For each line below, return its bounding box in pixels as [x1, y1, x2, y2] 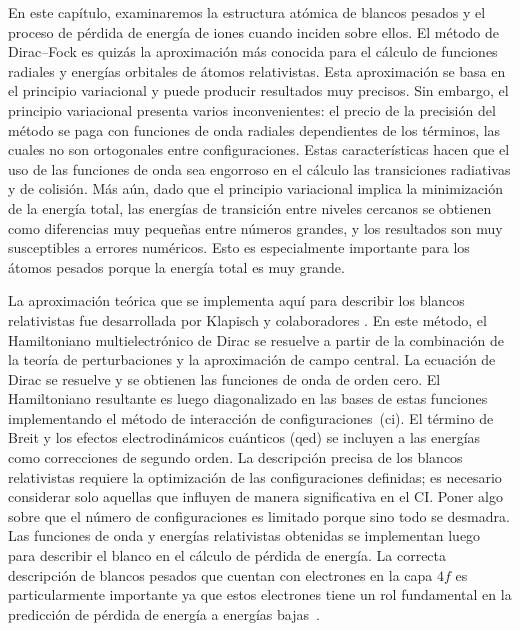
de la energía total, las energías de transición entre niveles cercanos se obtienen [8, 197, 492, 218]
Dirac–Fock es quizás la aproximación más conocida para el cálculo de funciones [8, 41, 498, 62]
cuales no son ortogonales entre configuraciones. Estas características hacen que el [8, 139, 510, 160]
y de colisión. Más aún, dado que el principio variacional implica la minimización [8, 178, 503, 199]
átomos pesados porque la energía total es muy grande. [8, 256, 345, 277]
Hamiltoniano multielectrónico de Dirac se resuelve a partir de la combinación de [8, 329, 504, 350]
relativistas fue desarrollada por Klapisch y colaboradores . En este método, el [8, 309, 487, 330]
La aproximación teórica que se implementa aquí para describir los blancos [8, 290, 465, 311]
